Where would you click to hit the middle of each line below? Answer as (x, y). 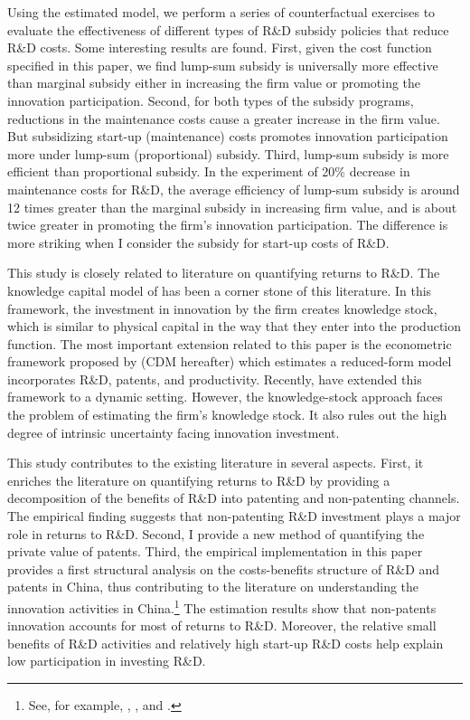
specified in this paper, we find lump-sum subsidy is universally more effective (223, 65)
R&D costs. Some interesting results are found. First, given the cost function (220, 47)
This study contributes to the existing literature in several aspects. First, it (216, 463)
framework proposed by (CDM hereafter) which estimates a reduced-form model (230, 361)
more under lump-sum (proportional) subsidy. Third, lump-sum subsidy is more (228, 153)
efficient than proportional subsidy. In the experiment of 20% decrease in (209, 171)
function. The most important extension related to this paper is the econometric (230, 343)
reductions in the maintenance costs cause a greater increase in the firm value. (224, 118)
